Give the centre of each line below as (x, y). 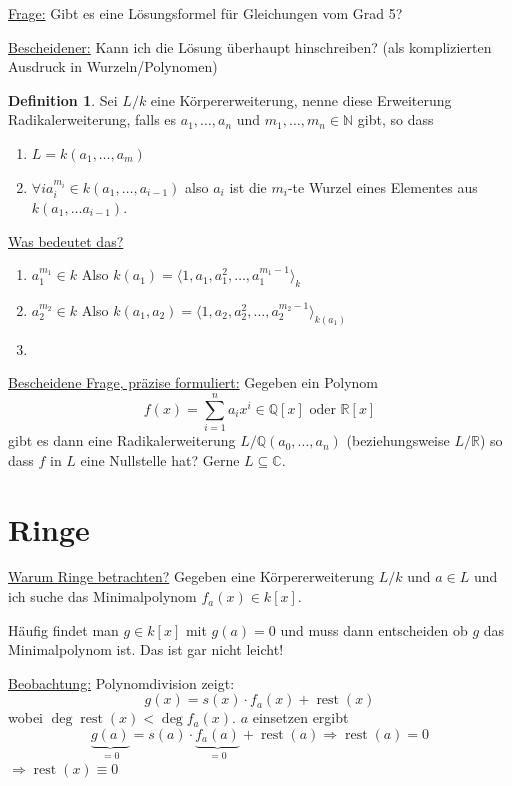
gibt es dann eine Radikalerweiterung (122, 440)
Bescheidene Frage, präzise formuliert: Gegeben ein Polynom (193, 382)
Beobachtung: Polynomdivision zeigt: (121, 682)
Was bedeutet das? (66, 240)
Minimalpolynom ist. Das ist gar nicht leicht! (146, 649)
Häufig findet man (63, 629)
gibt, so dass (395, 119)
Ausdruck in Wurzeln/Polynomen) (113, 66)
